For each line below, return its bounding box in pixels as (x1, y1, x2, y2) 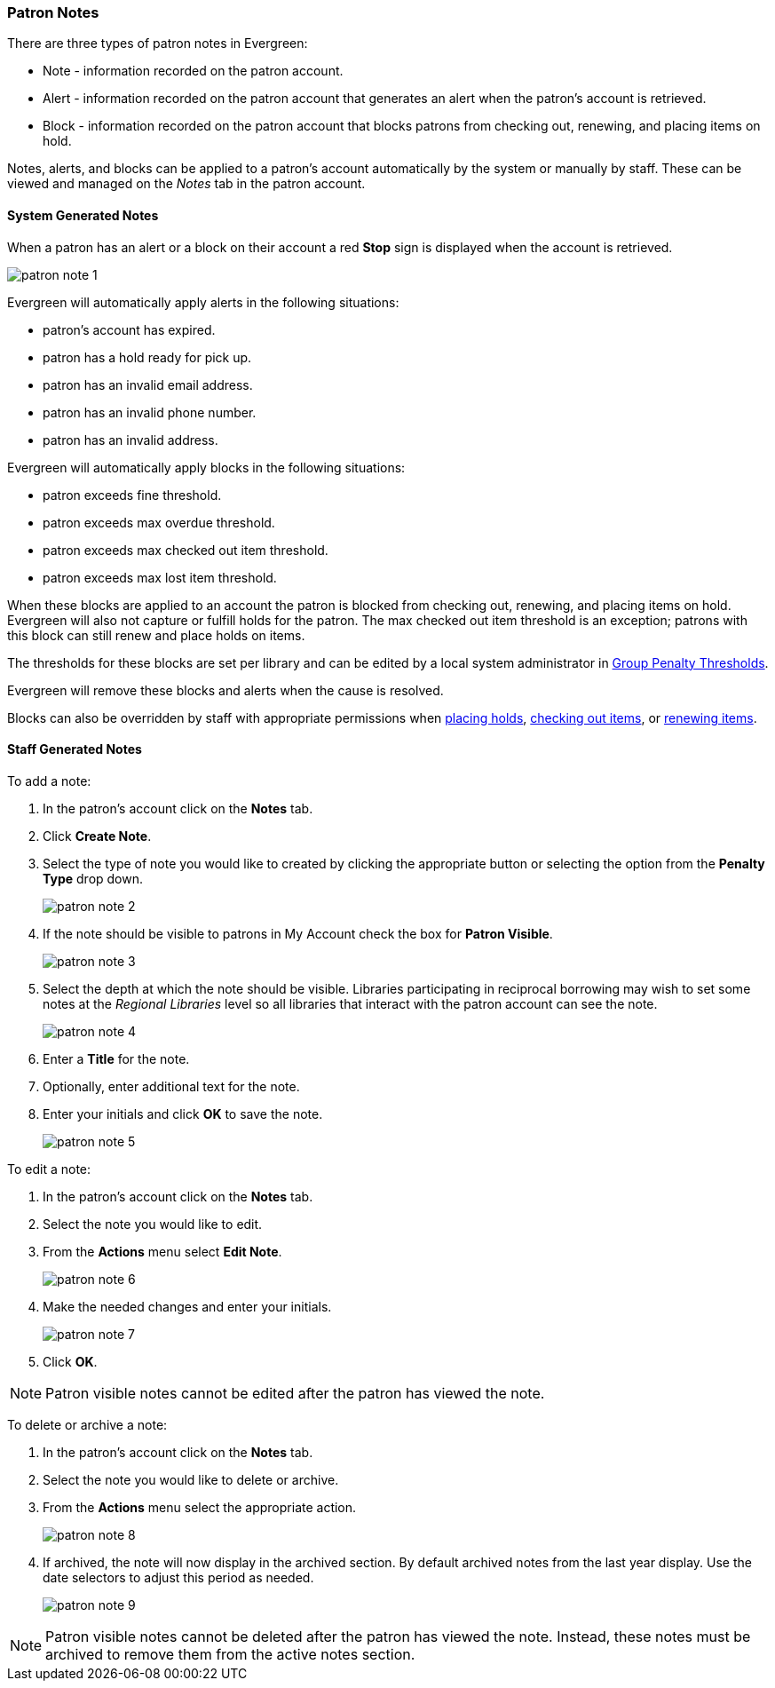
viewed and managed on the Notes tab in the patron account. (7, 176, 366, 192)
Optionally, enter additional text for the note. (43, 1078, 300, 1094)
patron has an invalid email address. (43, 376, 253, 392)
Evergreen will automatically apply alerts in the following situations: (7, 294, 399, 310)
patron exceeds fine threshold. (43, 487, 222, 503)
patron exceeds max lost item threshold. (43, 569, 277, 585)
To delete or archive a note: (7, 1416, 168, 1432)
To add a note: (7, 773, 91, 789)
